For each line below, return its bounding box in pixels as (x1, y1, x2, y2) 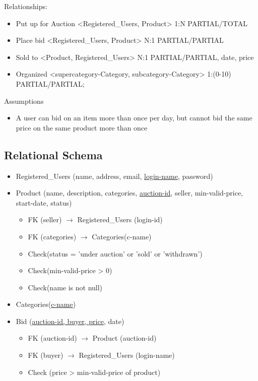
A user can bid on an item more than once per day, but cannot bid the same (16, 112, 252, 123)
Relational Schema (4, 147, 103, 162)
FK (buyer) (28, 350, 63, 360)
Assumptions (4, 95, 44, 106)
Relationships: (4, 1, 47, 11)
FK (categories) (28, 231, 77, 241)
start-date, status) (16, 197, 72, 208)
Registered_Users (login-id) (77, 214, 163, 225)
